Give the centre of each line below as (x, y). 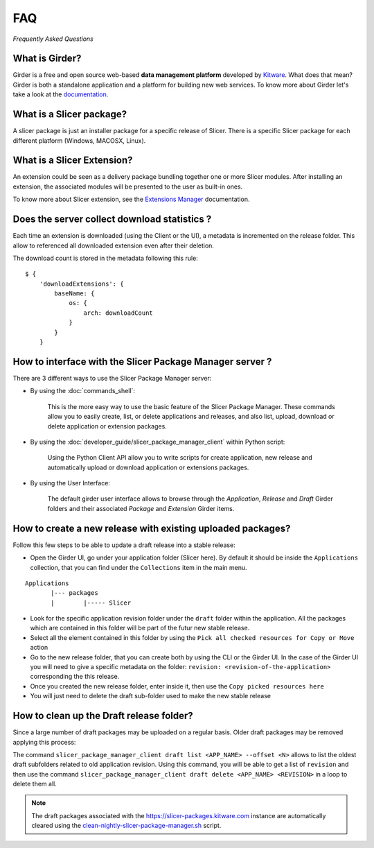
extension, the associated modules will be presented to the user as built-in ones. (128, 187)
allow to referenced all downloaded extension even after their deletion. (114, 245)
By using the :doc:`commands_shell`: (82, 391)
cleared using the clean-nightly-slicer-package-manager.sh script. (126, 826)
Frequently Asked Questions (53, 39)
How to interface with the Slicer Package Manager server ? (142, 362)
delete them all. (35, 784)
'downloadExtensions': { (81, 284)
